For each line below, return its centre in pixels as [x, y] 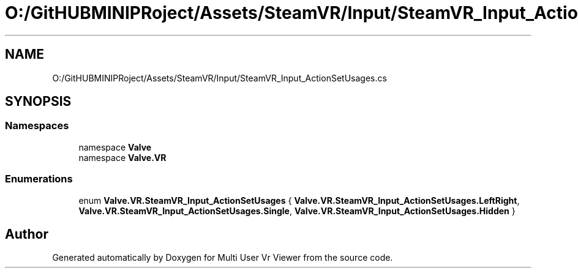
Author [27, 234]
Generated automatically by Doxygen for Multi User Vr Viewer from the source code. [223, 258]
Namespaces [37, 126]
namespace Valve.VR [122, 157]
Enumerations [39, 179]
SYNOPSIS [38, 102]
